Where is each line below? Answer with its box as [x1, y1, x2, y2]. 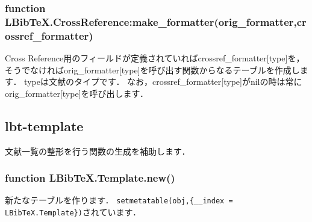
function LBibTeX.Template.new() [5, 170, 175, 185]
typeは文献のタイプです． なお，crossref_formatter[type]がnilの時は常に [24, 75, 302, 88]
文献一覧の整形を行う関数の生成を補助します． [5, 144, 190, 157]
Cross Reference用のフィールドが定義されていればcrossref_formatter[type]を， [5, 52, 305, 64]
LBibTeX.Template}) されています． [5, 206, 141, 218]
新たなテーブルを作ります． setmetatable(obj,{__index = [5, 194, 233, 206]
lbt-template [5, 116, 84, 135]
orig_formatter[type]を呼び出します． [5, 87, 148, 99]
